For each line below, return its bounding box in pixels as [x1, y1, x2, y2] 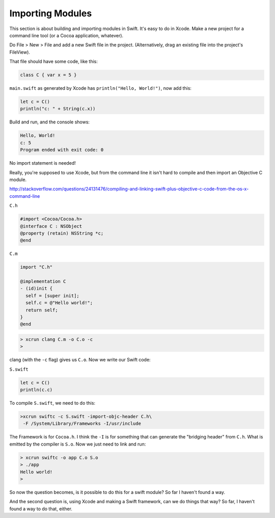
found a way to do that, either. [9, 505, 72, 512]
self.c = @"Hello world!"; [25, 300, 93, 306]
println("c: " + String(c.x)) [20, 106, 96, 112]
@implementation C [20, 278, 66, 284]
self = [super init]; [25, 293, 80, 298]
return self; [25, 307, 58, 313]
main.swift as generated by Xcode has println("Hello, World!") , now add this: [9, 85, 192, 91]
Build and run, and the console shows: [9, 119, 90, 125]
